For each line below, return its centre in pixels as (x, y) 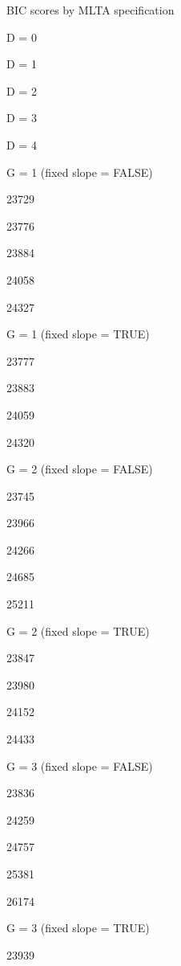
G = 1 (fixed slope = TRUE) (78, 334)
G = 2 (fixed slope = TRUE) (78, 630)
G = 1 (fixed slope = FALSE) (80, 172)
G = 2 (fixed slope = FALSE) (80, 469)
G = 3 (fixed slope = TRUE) (78, 928)
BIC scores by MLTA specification (90, 10)
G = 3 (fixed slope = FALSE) (80, 765)
